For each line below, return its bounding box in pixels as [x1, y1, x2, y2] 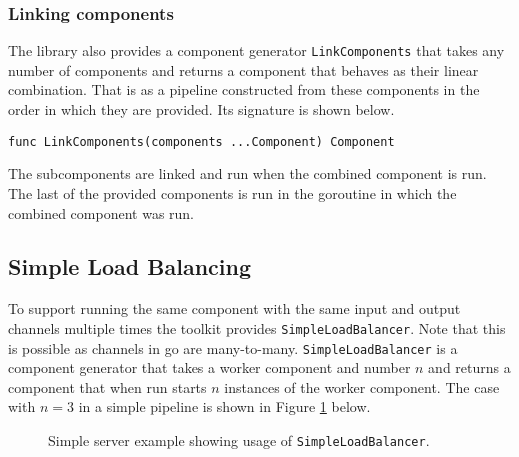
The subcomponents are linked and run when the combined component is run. [8, 163, 487, 184]
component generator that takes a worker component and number [8, 357, 411, 378]
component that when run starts [8, 376, 207, 397]
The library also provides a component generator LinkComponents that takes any [8, 40, 505, 61]
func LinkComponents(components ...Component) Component [8, 134, 395, 149]
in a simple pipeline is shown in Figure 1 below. [78, 396, 371, 417]
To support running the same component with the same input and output [8, 298, 461, 319]
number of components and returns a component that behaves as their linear [8, 59, 479, 80]
